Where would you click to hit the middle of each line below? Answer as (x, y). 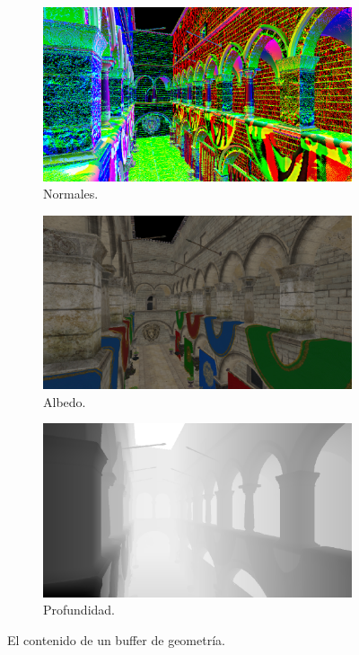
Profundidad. (79, 610)
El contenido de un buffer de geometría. (116, 640)
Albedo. (65, 401)
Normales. (71, 194)
